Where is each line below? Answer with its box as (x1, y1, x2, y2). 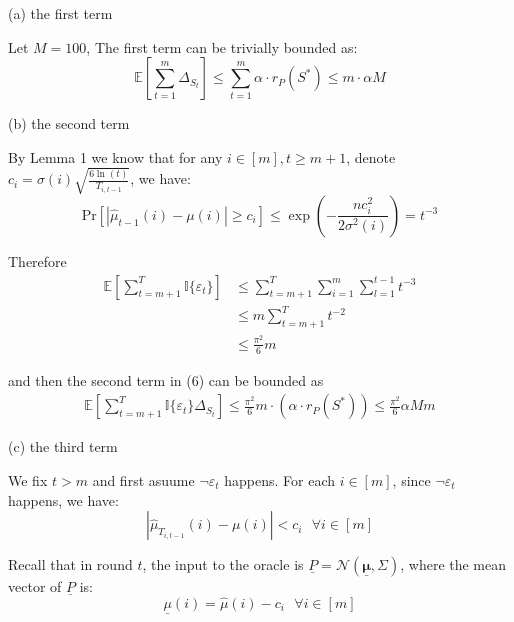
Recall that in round (8, 554, 133, 575)
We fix (8, 470, 48, 491)
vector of (8, 576, 62, 597)
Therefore (8, 250, 67, 271)
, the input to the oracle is (142, 554, 304, 575)
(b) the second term (8, 113, 130, 134)
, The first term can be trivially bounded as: (86, 36, 358, 57)
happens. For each (224, 470, 336, 491)
